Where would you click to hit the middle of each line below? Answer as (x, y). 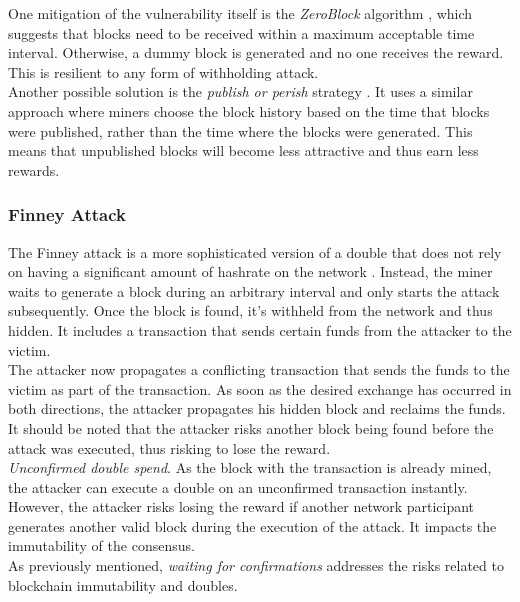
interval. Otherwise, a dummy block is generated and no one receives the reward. (256, 52)
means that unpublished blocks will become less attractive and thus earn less (243, 150)
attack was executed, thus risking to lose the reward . (169, 447)
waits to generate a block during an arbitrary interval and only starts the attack (254, 290)
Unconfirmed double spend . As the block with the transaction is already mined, (250, 467)
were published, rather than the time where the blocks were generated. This (240, 130)
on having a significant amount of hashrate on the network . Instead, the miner (250, 271)
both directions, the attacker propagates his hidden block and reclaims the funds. (257, 408)
